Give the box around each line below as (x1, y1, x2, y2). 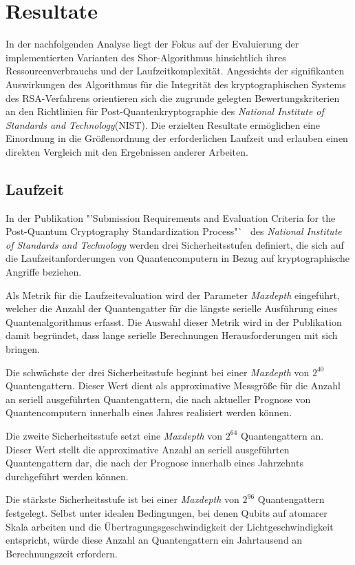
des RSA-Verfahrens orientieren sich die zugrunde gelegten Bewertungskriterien (6, 90, 340, 105)
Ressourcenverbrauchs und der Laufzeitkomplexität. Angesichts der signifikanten (6, 63, 345, 78)
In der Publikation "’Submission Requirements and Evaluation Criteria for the (6, 210, 336, 225)
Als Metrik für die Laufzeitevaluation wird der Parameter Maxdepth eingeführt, (6, 287, 340, 302)
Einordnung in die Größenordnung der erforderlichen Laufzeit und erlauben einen (6, 131, 348, 145)
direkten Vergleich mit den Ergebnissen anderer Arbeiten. (6, 144, 248, 158)
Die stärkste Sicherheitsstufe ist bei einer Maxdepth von (6, 492, 239, 506)
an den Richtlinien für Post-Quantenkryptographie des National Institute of (6, 104, 324, 119)
